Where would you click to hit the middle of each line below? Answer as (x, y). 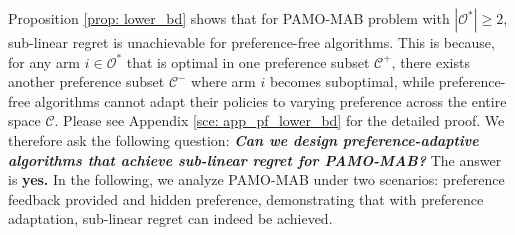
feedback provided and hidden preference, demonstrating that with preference (246, 198)
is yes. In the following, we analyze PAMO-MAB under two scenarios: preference (256, 179)
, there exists (430, 61)
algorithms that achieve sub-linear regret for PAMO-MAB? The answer (255, 159)
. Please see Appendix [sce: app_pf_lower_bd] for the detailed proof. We (279, 120)
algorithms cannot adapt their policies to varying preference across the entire (270, 100)
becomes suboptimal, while (352, 81)
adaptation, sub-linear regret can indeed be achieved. (170, 218)
